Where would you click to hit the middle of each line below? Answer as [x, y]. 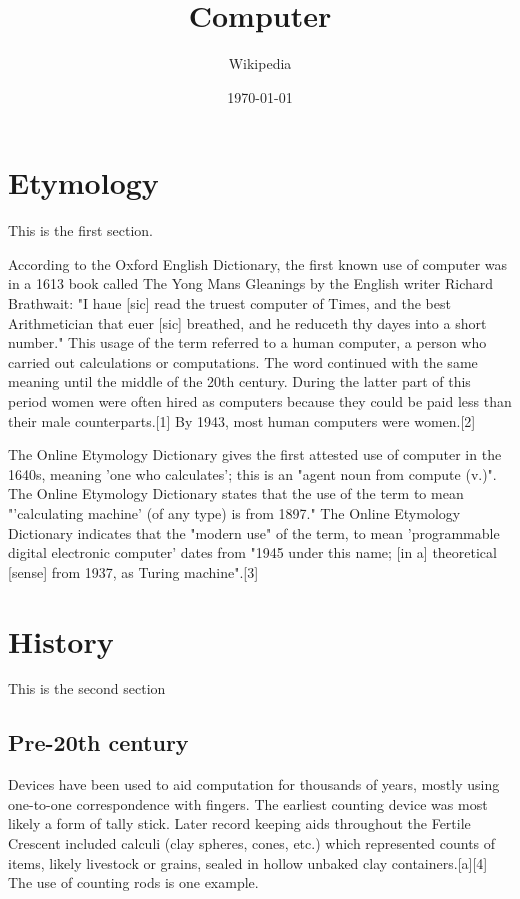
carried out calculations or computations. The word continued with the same [243, 361]
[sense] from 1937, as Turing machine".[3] [133, 571]
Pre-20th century [98, 742]
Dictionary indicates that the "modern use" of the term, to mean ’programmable [254, 532]
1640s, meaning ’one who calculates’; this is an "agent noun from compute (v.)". [252, 473]
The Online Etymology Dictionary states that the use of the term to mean [236, 493]
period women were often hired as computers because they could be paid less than [260, 401]
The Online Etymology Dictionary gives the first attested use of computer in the [255, 454]
